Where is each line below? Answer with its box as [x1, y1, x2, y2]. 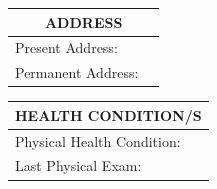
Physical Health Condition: [15, 130, 181, 151]
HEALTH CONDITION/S [15, 104, 202, 125]
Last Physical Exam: [15, 155, 142, 176]
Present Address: [15, 37, 118, 58]
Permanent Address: [15, 62, 139, 83]
